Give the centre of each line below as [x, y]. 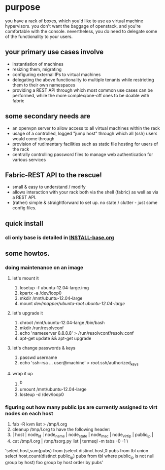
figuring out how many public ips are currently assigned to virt [81, 407]
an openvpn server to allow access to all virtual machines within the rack [86, 128]
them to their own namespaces [44, 85]
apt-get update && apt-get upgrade [55, 338]
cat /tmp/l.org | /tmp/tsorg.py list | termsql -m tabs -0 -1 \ [70, 441]
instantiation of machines [38, 64]
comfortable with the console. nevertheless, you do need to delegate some [81, 31]
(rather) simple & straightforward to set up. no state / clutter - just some [85, 203]
